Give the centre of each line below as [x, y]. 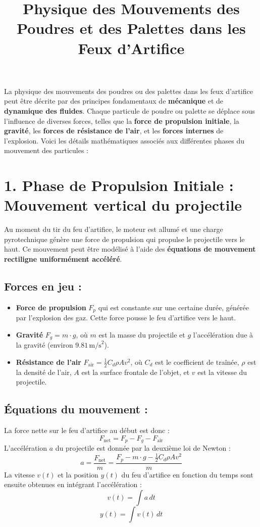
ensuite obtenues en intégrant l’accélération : [73, 484]
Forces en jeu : [43, 286]
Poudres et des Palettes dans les [131, 28]
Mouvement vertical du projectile [123, 205]
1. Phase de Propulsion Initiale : [119, 185]
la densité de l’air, [44, 372]
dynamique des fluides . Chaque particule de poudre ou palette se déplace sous [130, 110]
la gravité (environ [44, 345]
